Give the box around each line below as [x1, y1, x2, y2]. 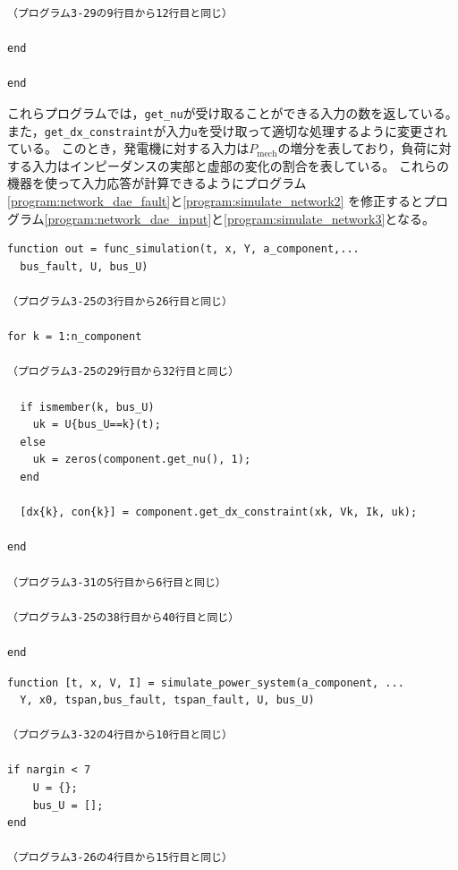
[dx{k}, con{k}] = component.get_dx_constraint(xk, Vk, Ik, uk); [20, 506, 418, 519]
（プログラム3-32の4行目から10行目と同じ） [7, 729, 233, 742]
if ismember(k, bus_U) [20, 400, 155, 414]
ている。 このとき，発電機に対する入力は [7, 139, 250, 158]
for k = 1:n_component [7, 330, 142, 344]
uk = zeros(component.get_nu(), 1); [32, 453, 251, 466]
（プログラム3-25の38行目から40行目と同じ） [7, 610, 240, 624]
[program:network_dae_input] [44, 209, 212, 227]
